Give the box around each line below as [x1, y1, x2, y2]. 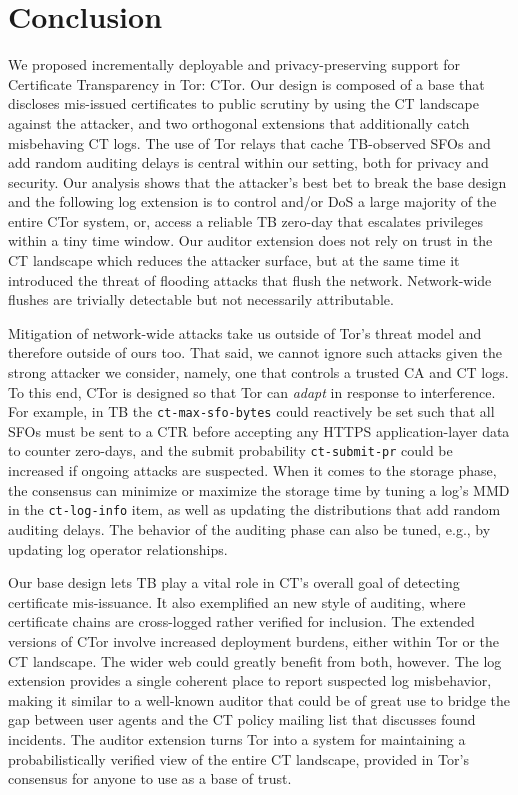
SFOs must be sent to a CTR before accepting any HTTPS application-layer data [8, 420, 510, 441]
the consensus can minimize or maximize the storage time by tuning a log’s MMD [8, 479, 510, 500]
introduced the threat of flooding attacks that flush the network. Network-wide [8, 269, 492, 290]
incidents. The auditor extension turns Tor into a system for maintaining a [8, 728, 466, 749]
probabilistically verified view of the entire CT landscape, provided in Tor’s [8, 748, 469, 769]
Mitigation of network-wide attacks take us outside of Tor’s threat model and [8, 322, 482, 343]
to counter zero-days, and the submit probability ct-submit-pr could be [8, 440, 453, 461]
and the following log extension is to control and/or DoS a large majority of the [8, 191, 497, 212]
